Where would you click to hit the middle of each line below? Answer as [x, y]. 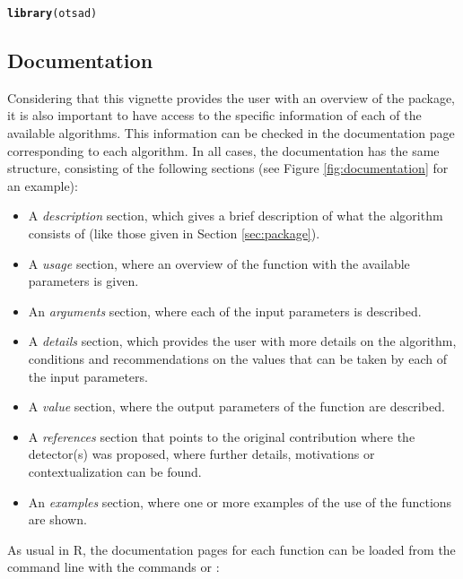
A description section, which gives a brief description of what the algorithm [236, 216]
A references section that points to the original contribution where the [222, 436]
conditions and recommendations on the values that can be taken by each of [237, 358]
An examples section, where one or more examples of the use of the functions [240, 501]
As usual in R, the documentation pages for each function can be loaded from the [231, 549]
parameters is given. [83, 281]
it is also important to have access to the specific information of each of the [214, 115]
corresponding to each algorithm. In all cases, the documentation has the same [223, 150]
